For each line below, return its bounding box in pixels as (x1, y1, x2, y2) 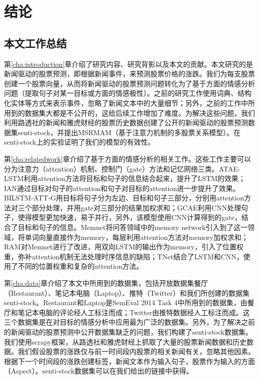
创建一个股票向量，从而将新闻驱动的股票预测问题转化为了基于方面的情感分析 (4, 78, 255, 88)
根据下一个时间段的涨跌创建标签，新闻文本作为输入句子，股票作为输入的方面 (4, 356, 255, 366)
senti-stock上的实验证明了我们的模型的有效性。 (4, 137, 155, 147)
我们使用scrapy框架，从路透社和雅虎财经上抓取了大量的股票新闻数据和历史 (4, 336, 247, 347)
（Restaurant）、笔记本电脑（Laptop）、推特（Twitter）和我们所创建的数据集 (4, 287, 250, 298)
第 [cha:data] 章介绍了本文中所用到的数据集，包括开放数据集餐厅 (4, 278, 208, 288)
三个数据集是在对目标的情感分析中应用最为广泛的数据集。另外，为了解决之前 (4, 317, 255, 327)
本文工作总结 (4, 35, 67, 50)
